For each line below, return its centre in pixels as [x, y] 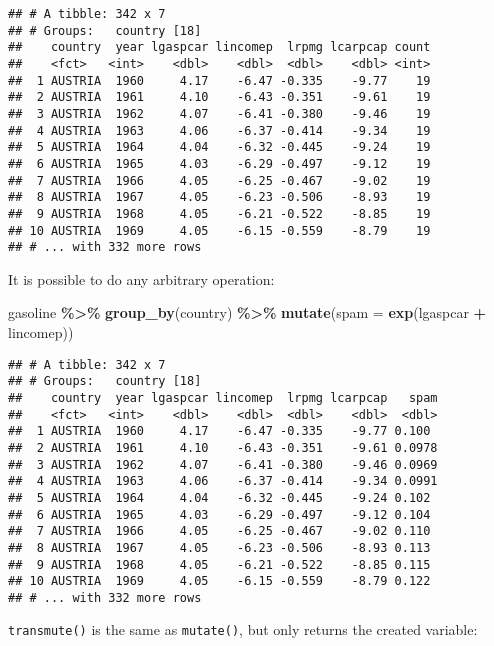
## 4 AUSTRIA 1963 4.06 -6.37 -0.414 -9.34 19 [219, 130]
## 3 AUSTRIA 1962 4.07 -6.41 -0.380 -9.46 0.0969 [223, 464]
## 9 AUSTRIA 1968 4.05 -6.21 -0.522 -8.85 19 [219, 213]
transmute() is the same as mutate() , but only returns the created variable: [243, 629]
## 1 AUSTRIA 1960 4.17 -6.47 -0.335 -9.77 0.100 [219, 431]
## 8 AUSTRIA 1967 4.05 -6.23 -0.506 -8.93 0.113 [219, 547]
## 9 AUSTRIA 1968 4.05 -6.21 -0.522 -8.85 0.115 [219, 564]
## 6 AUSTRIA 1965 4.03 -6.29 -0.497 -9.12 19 [219, 163]
